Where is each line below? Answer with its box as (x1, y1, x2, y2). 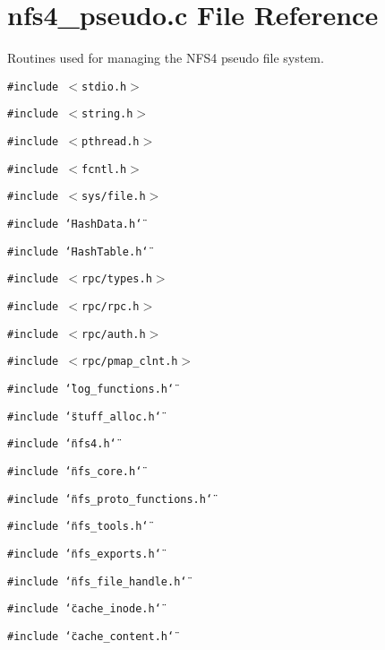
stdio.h (81, 80, 127, 93)
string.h (81, 108, 133, 121)
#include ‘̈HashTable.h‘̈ (7, 245, 149, 258)
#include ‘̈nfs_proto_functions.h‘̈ (7, 492, 213, 506)
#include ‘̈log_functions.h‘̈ (7, 382, 175, 395)
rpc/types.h (81, 273, 152, 286)
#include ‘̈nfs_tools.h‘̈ (7, 520, 149, 533)
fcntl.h (81, 162, 127, 176)
